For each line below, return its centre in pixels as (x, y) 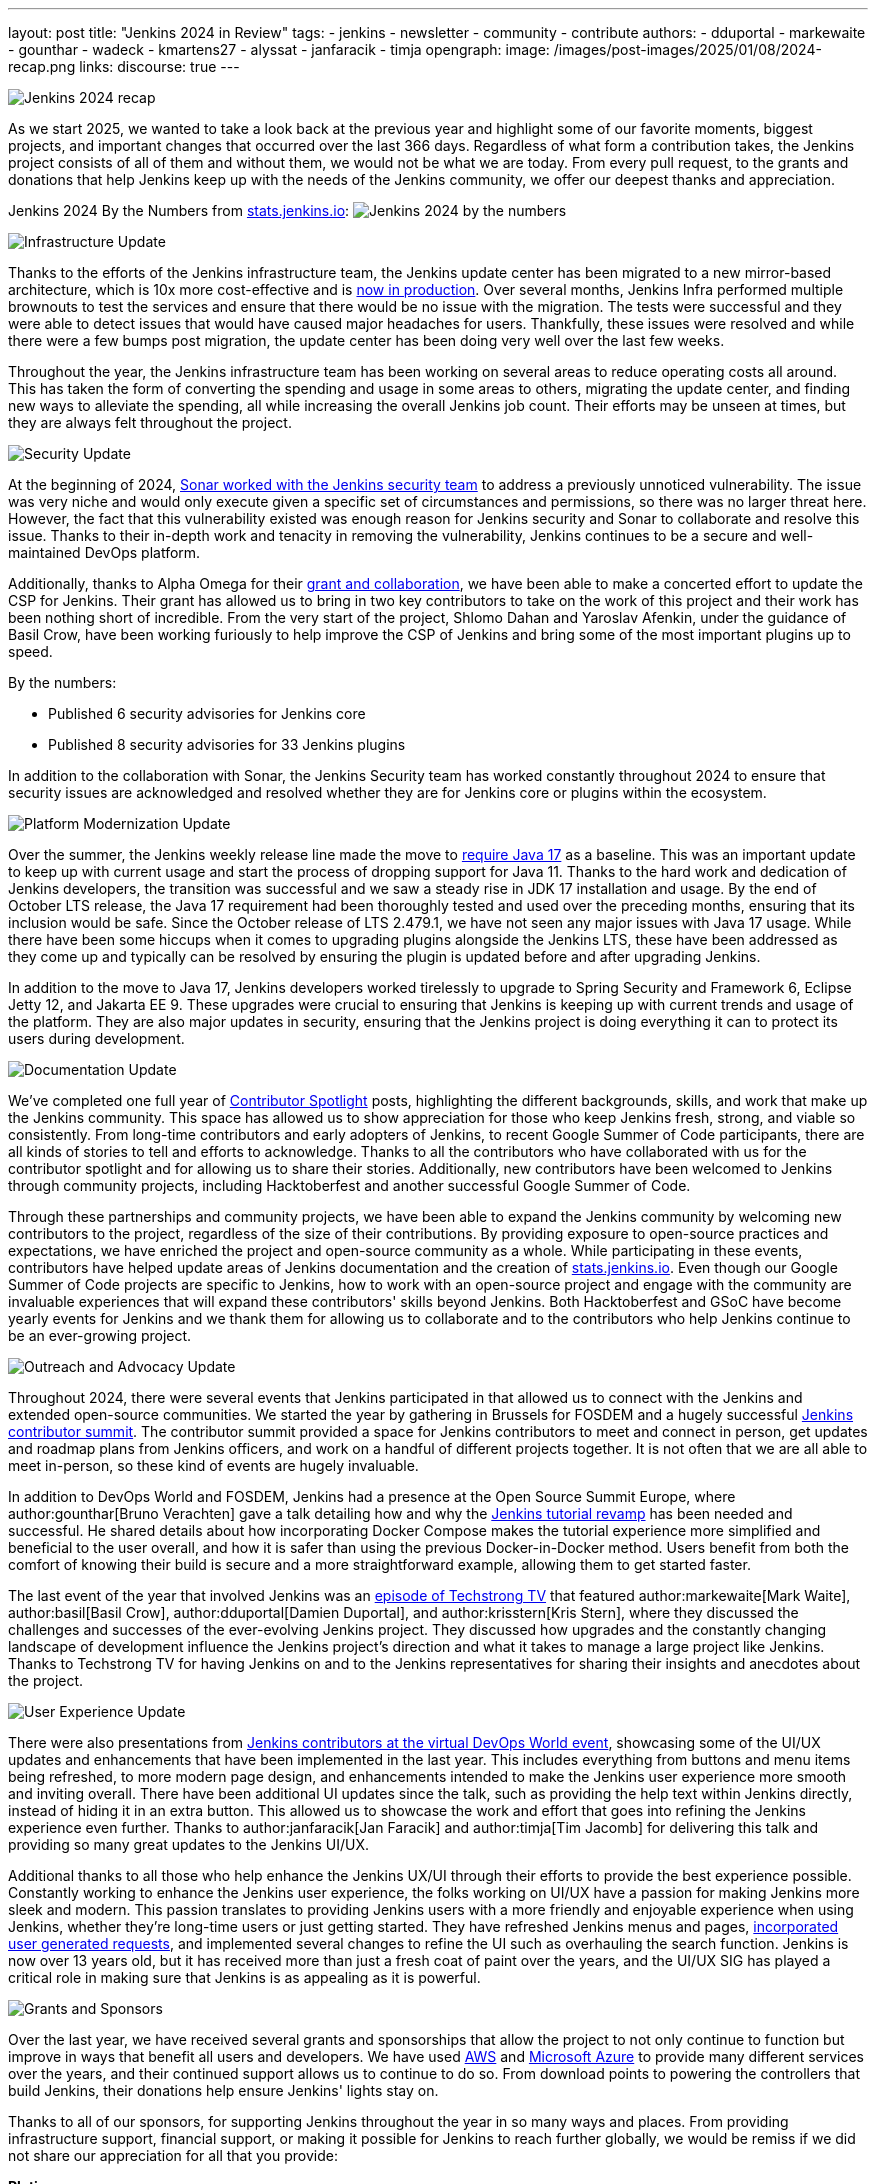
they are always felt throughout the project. (150, 422)
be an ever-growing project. (100, 1335)
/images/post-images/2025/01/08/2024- (687, 49)
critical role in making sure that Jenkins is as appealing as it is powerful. (244, 1977)
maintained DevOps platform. (104, 552)
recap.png (42, 66)
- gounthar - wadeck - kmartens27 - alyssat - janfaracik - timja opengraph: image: (279, 49)
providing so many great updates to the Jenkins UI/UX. (189, 1844)
